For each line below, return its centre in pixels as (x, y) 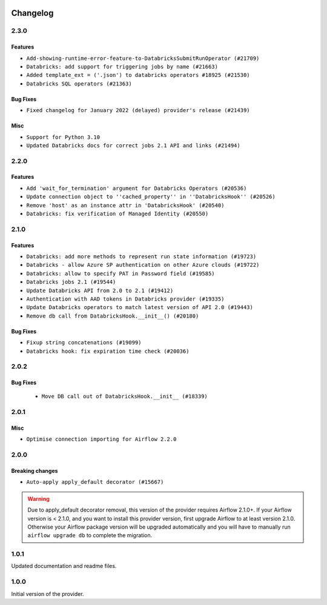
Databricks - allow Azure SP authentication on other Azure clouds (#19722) (143, 265)
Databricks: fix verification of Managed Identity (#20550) (117, 214)
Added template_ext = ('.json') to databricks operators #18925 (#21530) (138, 75)
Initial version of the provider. (48, 593)
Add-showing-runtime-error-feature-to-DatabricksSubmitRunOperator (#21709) (143, 58)
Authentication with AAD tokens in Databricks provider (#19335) (125, 299)
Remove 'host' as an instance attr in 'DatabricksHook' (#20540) (125, 205)
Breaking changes (35, 470)
